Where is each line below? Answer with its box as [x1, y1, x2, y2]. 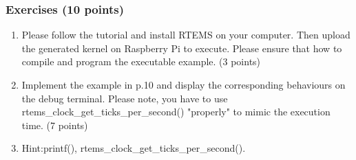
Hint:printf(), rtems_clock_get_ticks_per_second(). [21, 141, 246, 155]
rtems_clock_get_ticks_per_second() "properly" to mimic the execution [21, 104, 331, 119]
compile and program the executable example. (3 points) [21, 54, 261, 69]
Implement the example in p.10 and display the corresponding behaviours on [21, 78, 346, 91]
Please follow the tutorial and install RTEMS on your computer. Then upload [21, 27, 350, 42]
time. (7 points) [21, 117, 88, 132]
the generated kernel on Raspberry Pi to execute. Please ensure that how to [21, 41, 342, 55]
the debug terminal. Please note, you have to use [21, 91, 228, 105]
